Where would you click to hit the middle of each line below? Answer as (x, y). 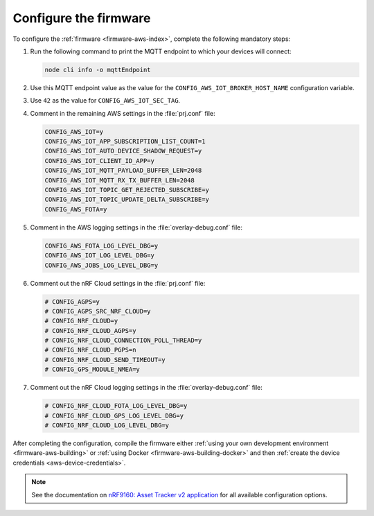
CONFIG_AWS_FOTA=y (76, 209)
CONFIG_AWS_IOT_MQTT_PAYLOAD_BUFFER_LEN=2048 (123, 171)
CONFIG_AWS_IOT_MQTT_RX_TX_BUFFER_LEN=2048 (120, 180)
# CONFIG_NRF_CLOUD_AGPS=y (90, 330)
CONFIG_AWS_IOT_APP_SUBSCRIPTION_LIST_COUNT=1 (125, 141)
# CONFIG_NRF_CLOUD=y (81, 321)
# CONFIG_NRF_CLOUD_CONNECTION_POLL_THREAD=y (123, 341)
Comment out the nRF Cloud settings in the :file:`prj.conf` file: (118, 283)
